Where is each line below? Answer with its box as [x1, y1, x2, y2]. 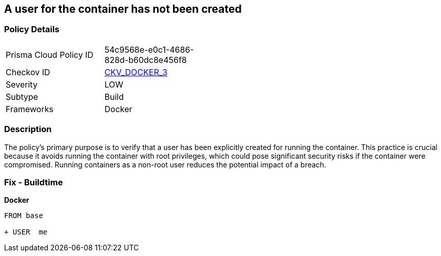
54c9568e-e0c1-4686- [104, 44, 194, 55]
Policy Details [4, 24, 60, 35]
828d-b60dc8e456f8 [104, 54, 187, 65]
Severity [6, 79, 37, 90]
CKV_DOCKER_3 [104, 67, 168, 77]
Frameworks [6, 103, 53, 114]
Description [4, 124, 52, 135]
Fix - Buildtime [4, 177, 63, 187]
